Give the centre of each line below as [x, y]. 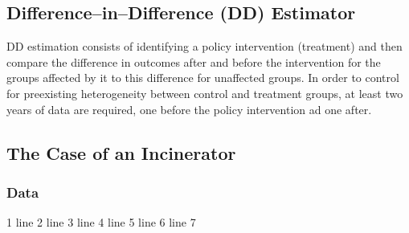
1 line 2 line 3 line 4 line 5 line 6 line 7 [101, 222]
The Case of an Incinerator [121, 152]
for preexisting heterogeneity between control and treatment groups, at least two [205, 93]
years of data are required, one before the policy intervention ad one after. [189, 109]
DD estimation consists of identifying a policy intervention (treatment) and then [204, 46]
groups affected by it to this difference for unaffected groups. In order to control [203, 78]
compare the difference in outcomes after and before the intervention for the [194, 61]
